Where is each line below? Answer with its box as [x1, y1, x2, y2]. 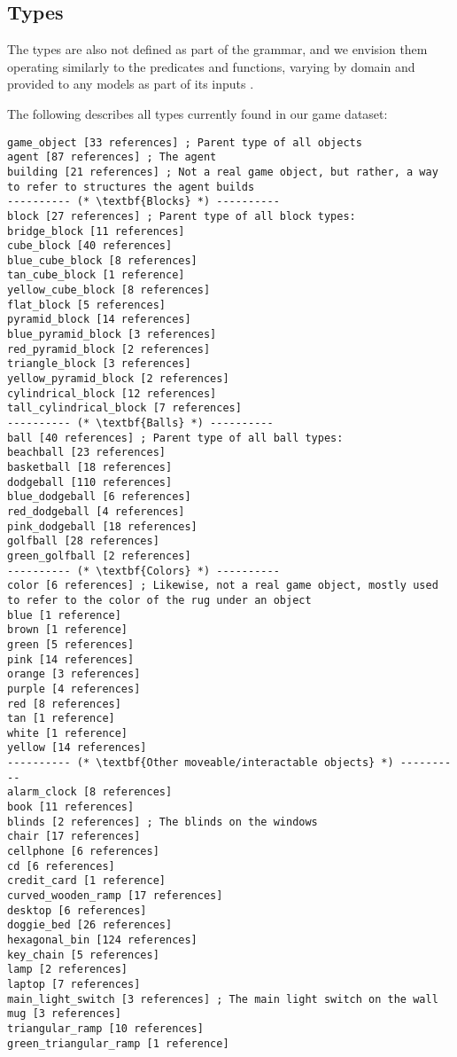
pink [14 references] [7, 653, 135, 666]
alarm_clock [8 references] [7, 786, 173, 799]
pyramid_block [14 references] [7, 313, 191, 326]
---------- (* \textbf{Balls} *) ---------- [7, 417, 274, 430]
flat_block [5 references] [7, 298, 166, 311]
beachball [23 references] [7, 446, 166, 459]
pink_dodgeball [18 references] [7, 520, 198, 533]
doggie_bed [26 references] [7, 919, 173, 932]
